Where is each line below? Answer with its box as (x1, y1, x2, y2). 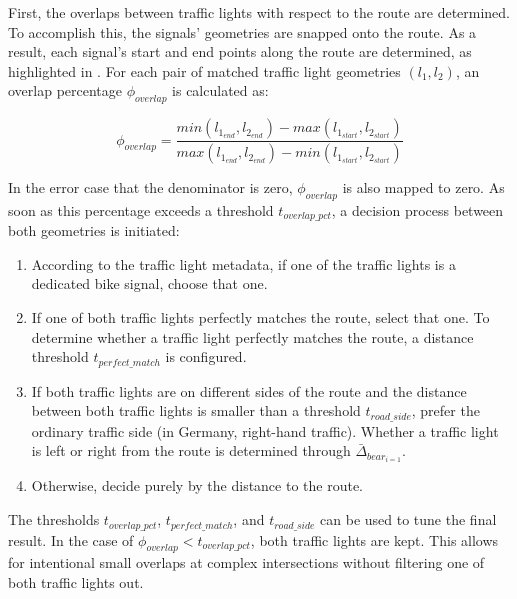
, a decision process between (331, 199, 504, 220)
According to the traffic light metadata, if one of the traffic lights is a (31, 253, 456, 274)
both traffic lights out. (8, 571, 144, 592)
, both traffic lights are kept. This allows (250, 529, 499, 550)
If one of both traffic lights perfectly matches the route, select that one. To (31, 307, 490, 328)
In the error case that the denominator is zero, (8, 177, 293, 198)
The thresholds (8, 509, 100, 530)
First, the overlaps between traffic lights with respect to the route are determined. (8, 2, 511, 22)
